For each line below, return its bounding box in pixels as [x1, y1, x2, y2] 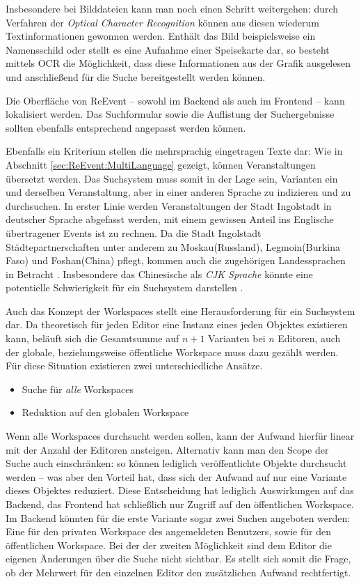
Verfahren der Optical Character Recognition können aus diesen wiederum [6, 15, 319, 29]
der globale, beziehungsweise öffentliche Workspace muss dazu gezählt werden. [6, 344, 339, 359]
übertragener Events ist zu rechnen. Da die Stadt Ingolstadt [6, 225, 262, 240]
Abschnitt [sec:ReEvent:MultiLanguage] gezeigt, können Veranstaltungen [6, 157, 316, 171]
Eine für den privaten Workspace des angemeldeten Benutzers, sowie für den [6, 524, 331, 539]
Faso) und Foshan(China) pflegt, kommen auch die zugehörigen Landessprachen [6, 253, 346, 268]
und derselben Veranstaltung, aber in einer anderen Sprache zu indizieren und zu [6, 185, 351, 199]
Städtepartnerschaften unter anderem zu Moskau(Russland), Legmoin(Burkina [6, 239, 341, 254]
